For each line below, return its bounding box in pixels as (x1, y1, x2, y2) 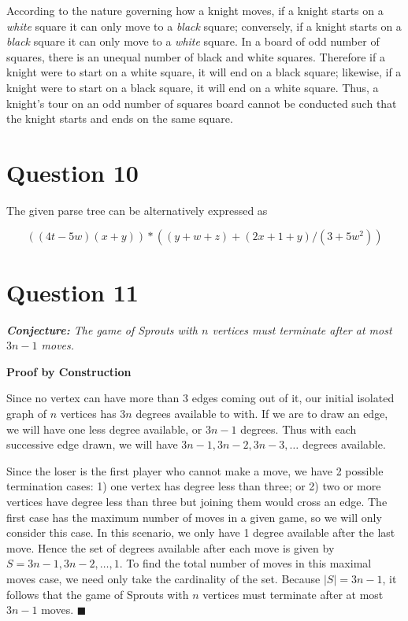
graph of (6, 405, 47, 421)
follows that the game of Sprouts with (6, 586, 189, 602)
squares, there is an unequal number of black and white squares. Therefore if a (6, 48, 385, 65)
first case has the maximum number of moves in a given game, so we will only (6, 508, 382, 525)
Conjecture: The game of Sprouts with (6, 321, 198, 338)
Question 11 (6, 275, 139, 308)
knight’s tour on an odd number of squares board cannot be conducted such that (6, 94, 397, 111)
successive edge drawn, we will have (6, 436, 178, 453)
